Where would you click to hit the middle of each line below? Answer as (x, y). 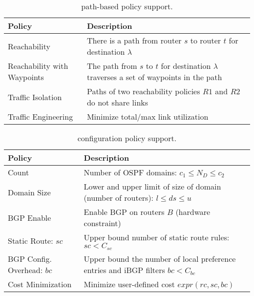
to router (206, 40)
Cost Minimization (40, 284)
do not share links (117, 102)
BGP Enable (30, 217)
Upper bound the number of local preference (160, 258)
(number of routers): (119, 198)
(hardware (193, 212)
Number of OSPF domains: (130, 172)
